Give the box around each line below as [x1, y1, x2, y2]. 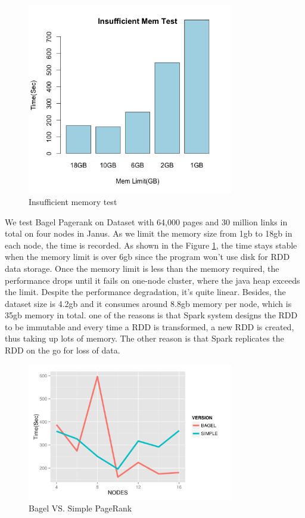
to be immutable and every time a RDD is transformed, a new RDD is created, [5, 320, 294, 333]
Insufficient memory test [29, 195, 117, 207]
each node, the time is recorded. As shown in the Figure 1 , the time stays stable [5, 238, 297, 251]
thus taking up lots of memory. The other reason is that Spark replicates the [5, 332, 284, 345]
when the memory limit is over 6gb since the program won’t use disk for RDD [5, 250, 290, 263]
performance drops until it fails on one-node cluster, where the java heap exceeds [5, 274, 300, 286]
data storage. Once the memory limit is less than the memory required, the [5, 262, 279, 274]
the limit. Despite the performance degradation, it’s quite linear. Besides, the [5, 286, 286, 298]
